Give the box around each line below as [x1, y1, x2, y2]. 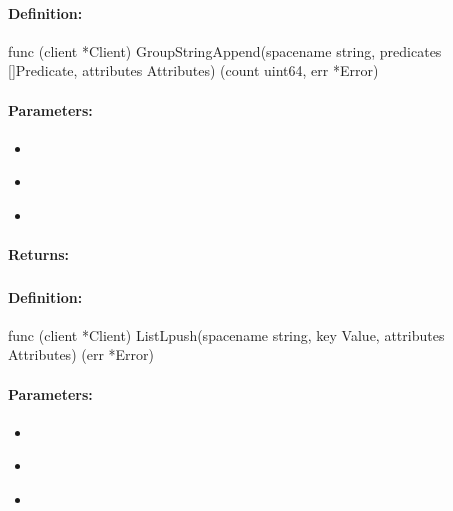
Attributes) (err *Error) [8, 344, 154, 365]
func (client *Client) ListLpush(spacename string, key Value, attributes [8, 324, 445, 345]
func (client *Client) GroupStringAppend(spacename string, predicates [8, 40, 442, 61]
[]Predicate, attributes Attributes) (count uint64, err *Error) [8, 60, 379, 81]
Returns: [8, 244, 70, 265]
